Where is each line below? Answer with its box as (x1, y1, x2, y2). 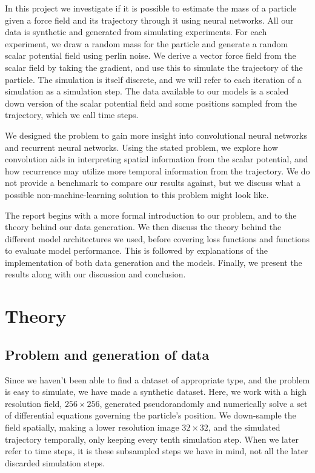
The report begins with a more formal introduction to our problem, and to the (5, 208, 297, 221)
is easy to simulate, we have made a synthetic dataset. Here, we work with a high (5, 385, 307, 398)
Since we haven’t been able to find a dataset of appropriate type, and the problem (5, 373, 310, 386)
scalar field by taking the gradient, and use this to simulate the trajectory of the (5, 61, 303, 73)
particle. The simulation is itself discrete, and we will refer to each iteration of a (5, 73, 302, 85)
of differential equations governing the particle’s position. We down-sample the (5, 409, 296, 422)
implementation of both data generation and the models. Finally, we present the (5, 256, 302, 268)
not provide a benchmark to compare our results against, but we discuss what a (5, 176, 301, 189)
